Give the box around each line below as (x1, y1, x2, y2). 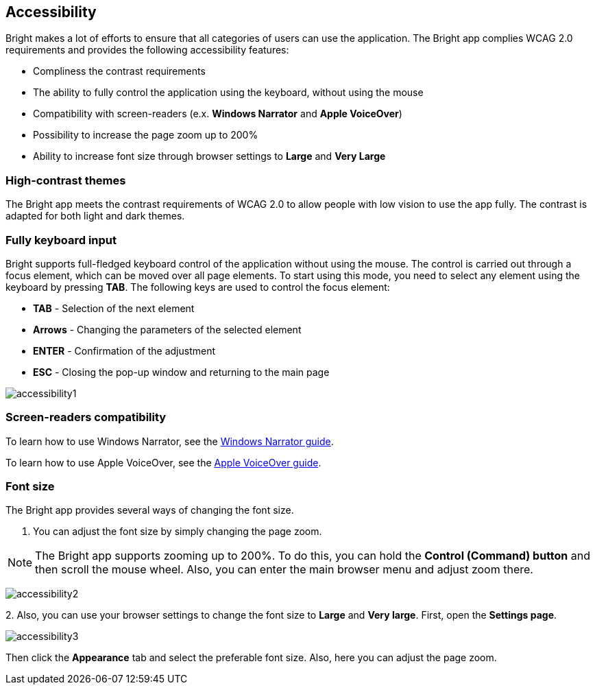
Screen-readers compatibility (5, 410, 167, 425)
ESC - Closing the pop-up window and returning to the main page (33, 366, 330, 378)
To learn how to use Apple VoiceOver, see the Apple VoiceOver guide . (5, 456, 321, 468)
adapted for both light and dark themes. (5, 210, 185, 222)
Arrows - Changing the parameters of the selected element (33, 323, 302, 335)
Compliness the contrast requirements (33, 65, 206, 78)
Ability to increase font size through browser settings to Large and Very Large (33, 150, 386, 163)
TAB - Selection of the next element (33, 302, 195, 314)
